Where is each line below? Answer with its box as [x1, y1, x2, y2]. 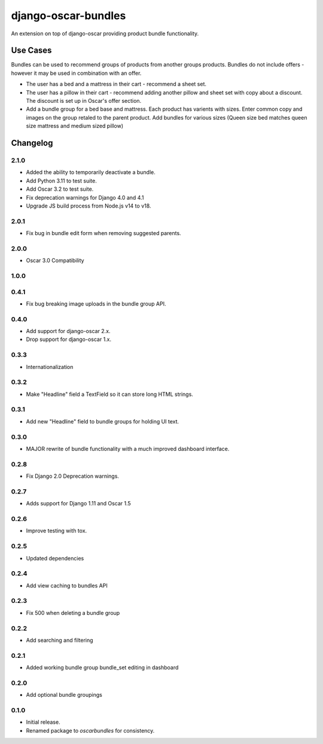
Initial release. [26, 718, 60, 726]
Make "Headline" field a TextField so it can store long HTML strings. [26, 391, 194, 398]
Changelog [11, 138, 53, 148]
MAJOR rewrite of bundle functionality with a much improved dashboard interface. [26, 445, 230, 452]
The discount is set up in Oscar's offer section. [26, 97, 142, 105]
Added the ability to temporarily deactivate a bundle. [26, 169, 156, 176]
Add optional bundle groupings [26, 691, 103, 699]
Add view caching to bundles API [26, 582, 108, 589]
